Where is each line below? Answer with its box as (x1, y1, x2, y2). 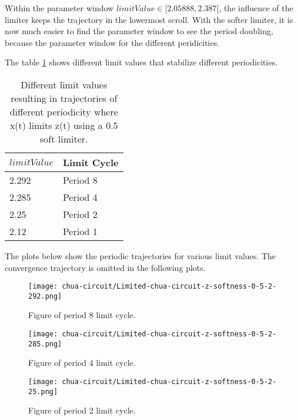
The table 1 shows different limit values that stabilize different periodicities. (5, 56, 278, 68)
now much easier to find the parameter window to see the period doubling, (5, 25, 273, 37)
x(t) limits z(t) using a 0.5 (9, 118, 118, 132)
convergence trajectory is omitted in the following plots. (5, 261, 206, 273)
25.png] (28, 387, 58, 396)
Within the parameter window (5, 2, 114, 14)
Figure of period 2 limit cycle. (28, 404, 136, 416)
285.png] (28, 339, 62, 348)
